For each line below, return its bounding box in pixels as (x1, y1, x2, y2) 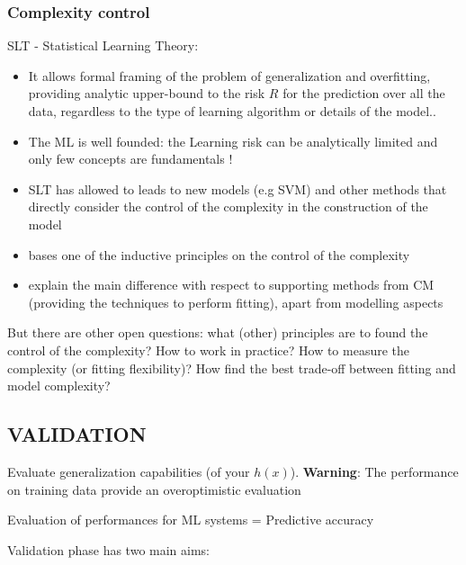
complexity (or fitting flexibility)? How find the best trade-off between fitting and (7, 358, 456, 377)
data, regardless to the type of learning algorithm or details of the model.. (28, 102, 436, 120)
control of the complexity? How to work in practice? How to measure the (7, 340, 410, 359)
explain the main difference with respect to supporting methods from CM (28, 275, 435, 294)
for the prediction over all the (282, 84, 445, 103)
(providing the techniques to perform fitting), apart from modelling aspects (28, 292, 444, 311)
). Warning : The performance (290, 462, 459, 480)
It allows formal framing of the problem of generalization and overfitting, (28, 66, 431, 85)
